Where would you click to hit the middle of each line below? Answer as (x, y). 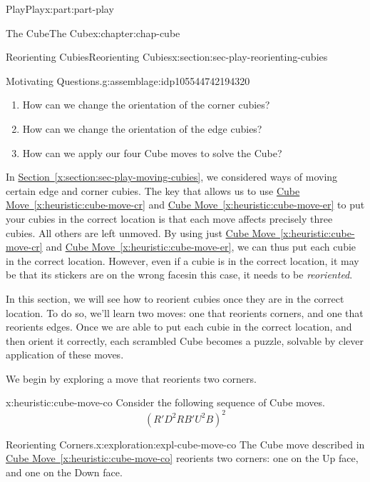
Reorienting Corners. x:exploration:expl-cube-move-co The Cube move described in (185, 444)
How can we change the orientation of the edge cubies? (142, 128)
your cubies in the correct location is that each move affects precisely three (169, 218)
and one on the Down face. (64, 472)
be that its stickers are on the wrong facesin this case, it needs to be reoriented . (179, 275)
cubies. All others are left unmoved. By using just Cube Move (141, 232)
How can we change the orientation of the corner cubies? (146, 105)
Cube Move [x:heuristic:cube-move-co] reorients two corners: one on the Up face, (182, 458)
